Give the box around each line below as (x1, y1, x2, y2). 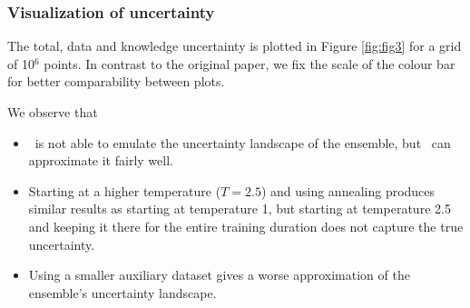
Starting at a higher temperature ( (28, 181, 221, 200)
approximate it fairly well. (28, 151, 173, 170)
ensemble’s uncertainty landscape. (28, 283, 217, 302)
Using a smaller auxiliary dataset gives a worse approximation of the (28, 265, 410, 284)
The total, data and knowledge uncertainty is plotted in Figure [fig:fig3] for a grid (7, 36, 462, 55)
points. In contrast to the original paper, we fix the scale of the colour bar (44, 54, 455, 73)
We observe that (7, 103, 98, 121)
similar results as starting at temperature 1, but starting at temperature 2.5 (28, 199, 451, 218)
